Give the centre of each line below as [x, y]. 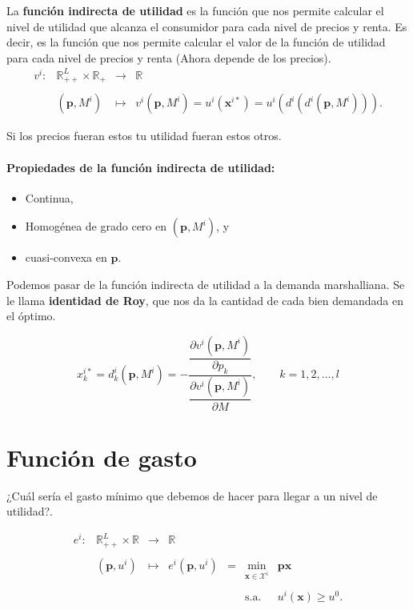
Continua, [49, 197]
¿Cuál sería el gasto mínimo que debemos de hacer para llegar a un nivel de [192, 495]
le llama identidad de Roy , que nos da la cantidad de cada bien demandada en [205, 300]
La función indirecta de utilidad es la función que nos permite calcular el [195, 10]
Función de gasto [102, 457]
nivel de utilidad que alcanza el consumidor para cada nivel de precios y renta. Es [207, 26]
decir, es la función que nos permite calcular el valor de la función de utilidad [196, 42]
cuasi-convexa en [66, 257]
